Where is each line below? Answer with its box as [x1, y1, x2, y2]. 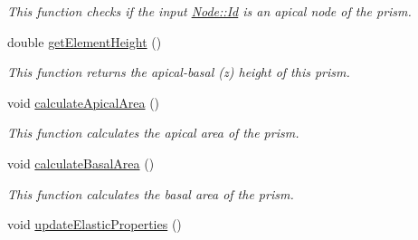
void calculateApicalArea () [7, 92, 160, 111]
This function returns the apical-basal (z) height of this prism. [7, 62, 350, 82]
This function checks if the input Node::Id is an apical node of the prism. [7, 2, 412, 20]
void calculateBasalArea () [7, 153, 155, 172]
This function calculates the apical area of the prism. [7, 123, 299, 142]
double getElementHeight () [7, 32, 162, 51]
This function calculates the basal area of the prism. [7, 184, 294, 203]
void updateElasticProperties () [7, 215, 182, 234]
